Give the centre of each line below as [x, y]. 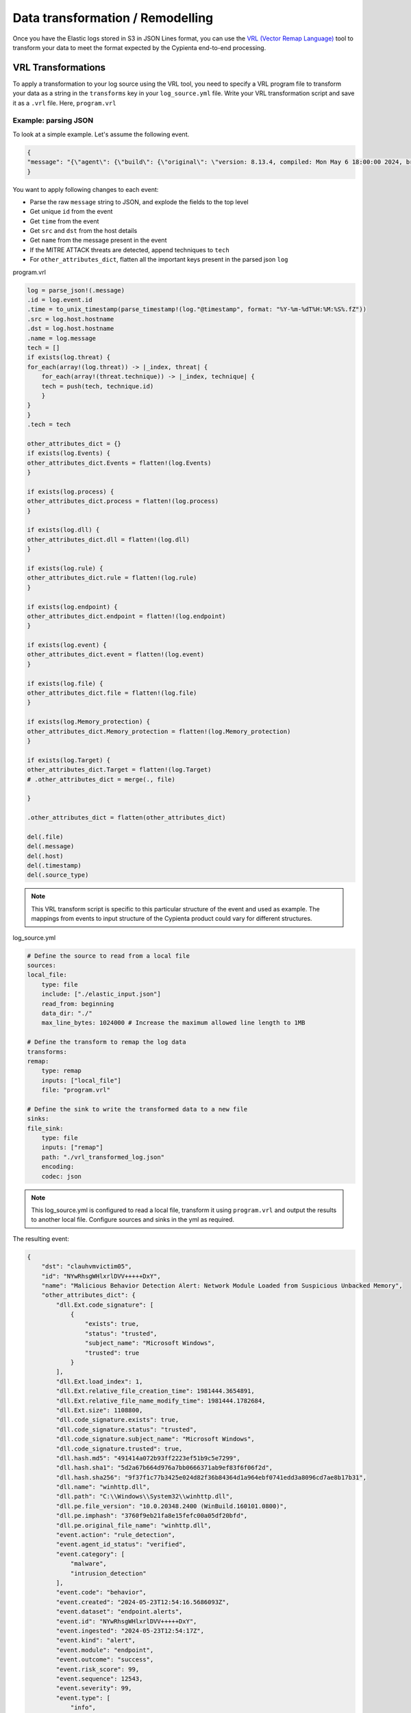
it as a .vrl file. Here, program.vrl [64, 103]
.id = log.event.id [60, 300]
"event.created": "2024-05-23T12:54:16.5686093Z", [142, 1602]
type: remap [62, 1071]
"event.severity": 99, [94, 1688]
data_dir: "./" [67, 1013]
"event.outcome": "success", [105, 1660]
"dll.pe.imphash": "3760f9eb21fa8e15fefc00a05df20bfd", [152, 1516]
